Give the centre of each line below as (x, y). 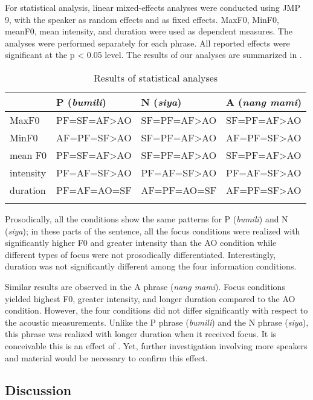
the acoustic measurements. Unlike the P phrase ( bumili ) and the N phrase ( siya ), (157, 322)
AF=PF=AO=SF (179, 190)
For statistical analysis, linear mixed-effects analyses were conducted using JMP (153, 7)
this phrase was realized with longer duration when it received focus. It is (141, 334)
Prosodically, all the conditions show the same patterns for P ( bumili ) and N (147, 218)
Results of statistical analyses (156, 77)
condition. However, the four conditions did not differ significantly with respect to (156, 310)
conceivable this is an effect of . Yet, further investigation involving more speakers (156, 345)
